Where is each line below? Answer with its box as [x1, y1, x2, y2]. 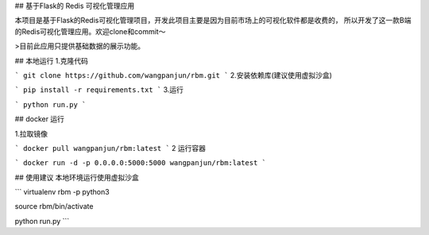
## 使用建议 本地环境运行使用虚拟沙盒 [14, 172, 139, 182]
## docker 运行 [14, 114, 65, 124]
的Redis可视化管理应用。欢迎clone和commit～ [14, 26, 166, 36]
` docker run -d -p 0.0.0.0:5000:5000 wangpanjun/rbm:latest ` [14, 159, 266, 168]
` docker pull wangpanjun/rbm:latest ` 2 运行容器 [14, 143, 207, 152]
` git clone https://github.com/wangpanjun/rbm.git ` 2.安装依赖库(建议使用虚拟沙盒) [14, 70, 333, 79]
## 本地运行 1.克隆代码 [14, 56, 89, 65]
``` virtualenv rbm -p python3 [14, 187, 110, 197]
